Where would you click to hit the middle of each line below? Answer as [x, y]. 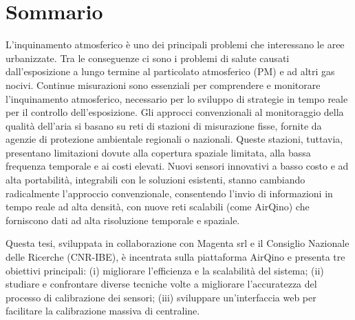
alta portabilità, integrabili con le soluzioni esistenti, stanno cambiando [155, 180]
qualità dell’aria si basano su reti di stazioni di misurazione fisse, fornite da [164, 125]
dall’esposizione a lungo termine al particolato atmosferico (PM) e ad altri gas [170, 71]
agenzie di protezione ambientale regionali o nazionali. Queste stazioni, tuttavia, [174, 139]
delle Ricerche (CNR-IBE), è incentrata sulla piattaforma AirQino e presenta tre [175, 257]
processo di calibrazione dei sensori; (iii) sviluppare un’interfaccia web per [161, 297]
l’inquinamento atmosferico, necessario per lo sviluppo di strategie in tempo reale [177, 98]
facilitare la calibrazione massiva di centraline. [103, 311]
